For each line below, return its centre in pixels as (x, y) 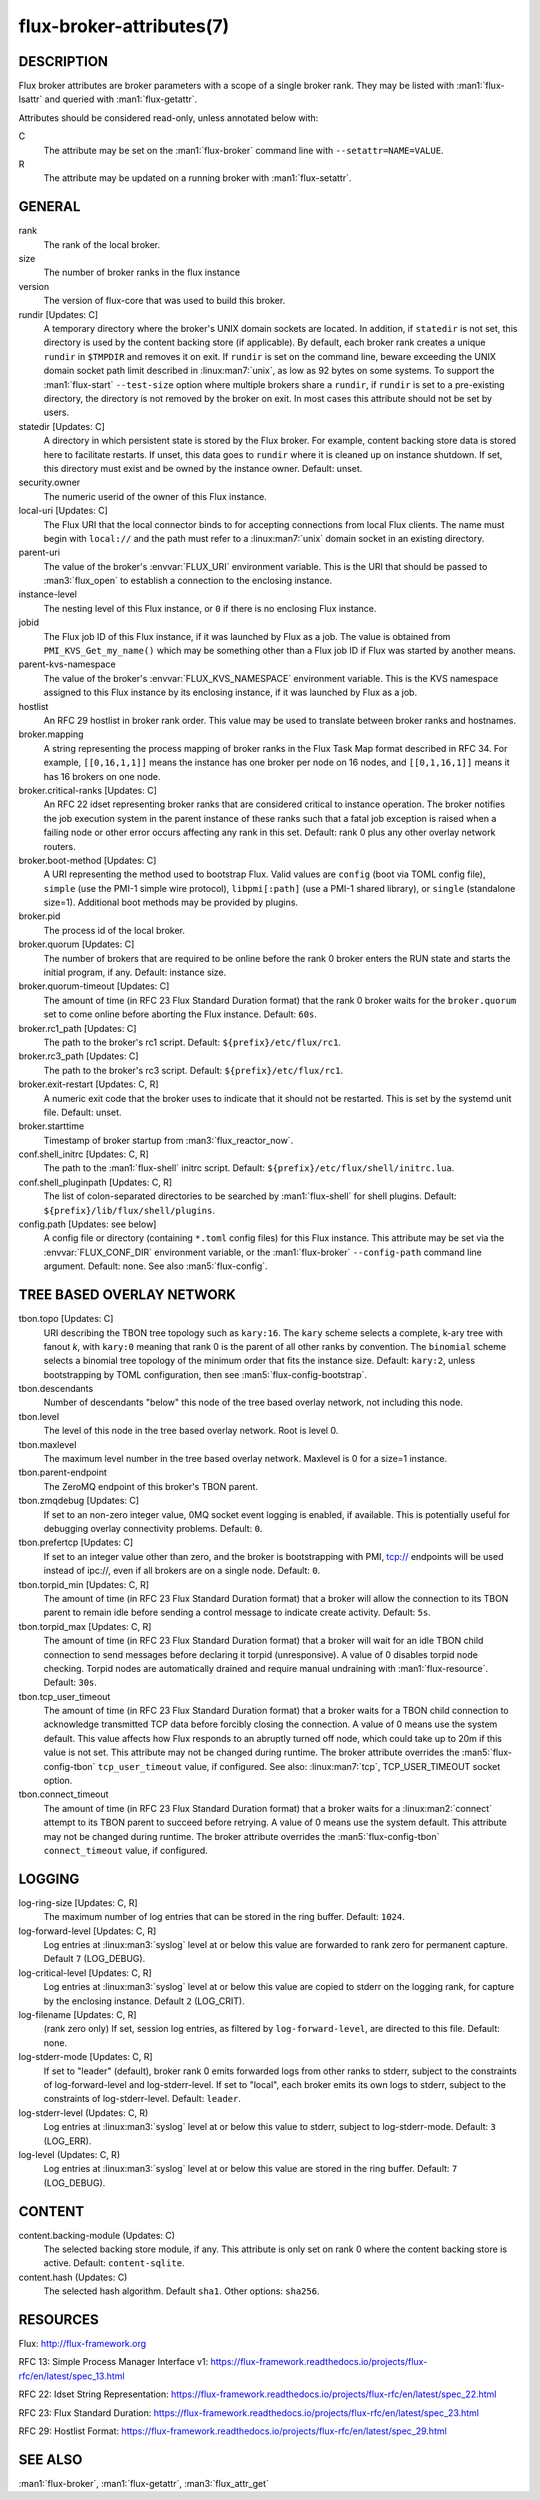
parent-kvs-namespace (67, 664)
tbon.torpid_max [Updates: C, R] (85, 1626)
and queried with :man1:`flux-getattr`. (121, 99)
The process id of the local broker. (114, 930)
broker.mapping (51, 734)
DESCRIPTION (63, 61)
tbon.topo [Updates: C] (66, 1319)
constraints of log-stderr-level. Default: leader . (142, 2099)
